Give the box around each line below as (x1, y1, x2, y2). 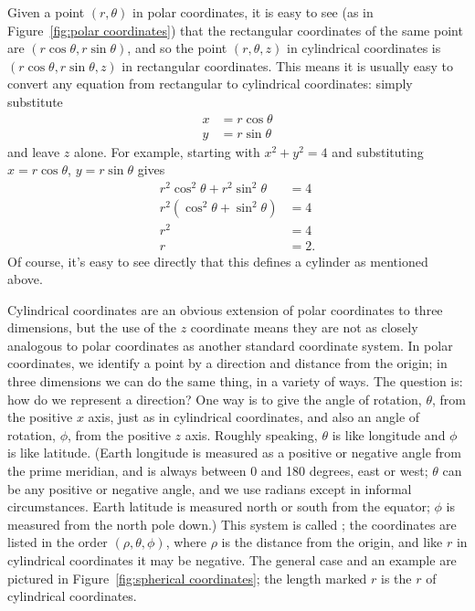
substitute (7, 91, 63, 111)
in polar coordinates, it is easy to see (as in (132, 3, 374, 21)
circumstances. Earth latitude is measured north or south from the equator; (7, 497, 430, 516)
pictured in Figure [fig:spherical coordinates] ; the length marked (7, 568, 367, 587)
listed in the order (7, 532, 108, 552)
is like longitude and (332, 425, 446, 444)
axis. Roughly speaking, (185, 425, 318, 444)
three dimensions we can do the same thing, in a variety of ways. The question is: (7, 372, 463, 391)
